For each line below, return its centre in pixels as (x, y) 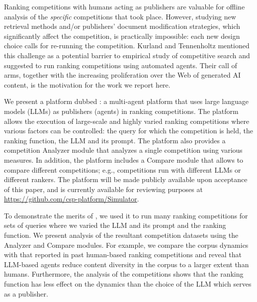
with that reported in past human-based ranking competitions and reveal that (123, 254)
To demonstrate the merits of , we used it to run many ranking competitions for (126, 215)
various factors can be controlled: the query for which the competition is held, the (128, 131)
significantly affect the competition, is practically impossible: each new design (122, 36)
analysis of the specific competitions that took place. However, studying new (120, 16)
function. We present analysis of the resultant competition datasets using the (121, 235)
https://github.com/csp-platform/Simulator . (72, 199)
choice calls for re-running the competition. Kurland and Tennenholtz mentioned (127, 46)
